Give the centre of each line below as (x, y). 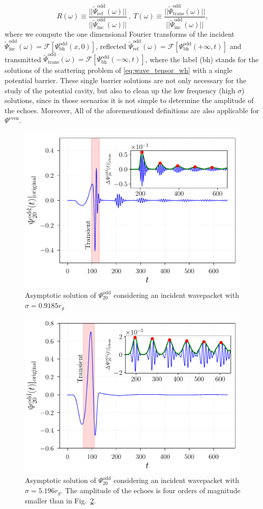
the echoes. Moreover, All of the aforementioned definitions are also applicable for (132, 110)
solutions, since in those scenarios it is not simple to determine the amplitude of (129, 100)
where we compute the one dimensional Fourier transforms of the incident (120, 34)
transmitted (23, 59)
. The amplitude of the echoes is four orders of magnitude (151, 490)
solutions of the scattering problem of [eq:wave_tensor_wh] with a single (119, 70)
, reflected (111, 46)
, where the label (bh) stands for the (202, 59)
